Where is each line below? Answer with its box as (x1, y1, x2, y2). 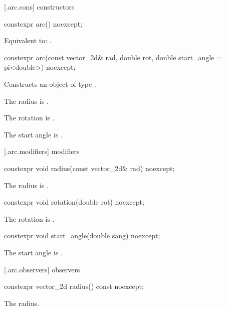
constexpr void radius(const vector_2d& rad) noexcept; (4, 163, 175, 173)
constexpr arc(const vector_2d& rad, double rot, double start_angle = (4, 52, 222, 62)
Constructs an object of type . (4, 78, 96, 89)
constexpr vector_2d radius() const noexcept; (4, 281, 144, 291)
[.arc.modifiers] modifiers (4, 146, 80, 157)
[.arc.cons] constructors (4, 2, 75, 12)
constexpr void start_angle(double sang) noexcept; (4, 230, 160, 241)
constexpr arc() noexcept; (4, 18, 83, 29)
